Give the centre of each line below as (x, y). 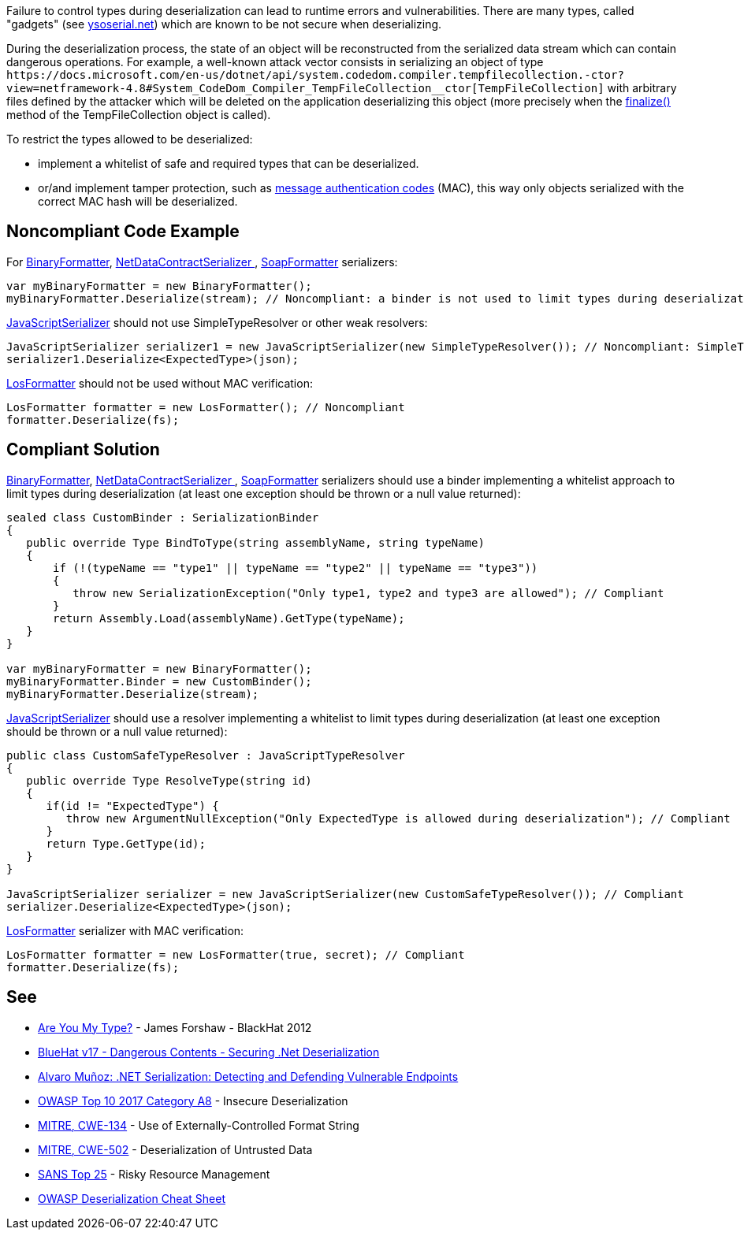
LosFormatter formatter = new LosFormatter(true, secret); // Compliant (236, 954)
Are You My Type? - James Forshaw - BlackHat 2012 (175, 1027)
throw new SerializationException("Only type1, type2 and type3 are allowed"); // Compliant (368, 593)
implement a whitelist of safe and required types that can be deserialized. (229, 163)
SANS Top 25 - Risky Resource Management (154, 1174)
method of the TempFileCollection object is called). (139, 115)
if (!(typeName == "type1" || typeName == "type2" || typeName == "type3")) (296, 568)
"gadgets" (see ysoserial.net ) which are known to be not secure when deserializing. (224, 24)
